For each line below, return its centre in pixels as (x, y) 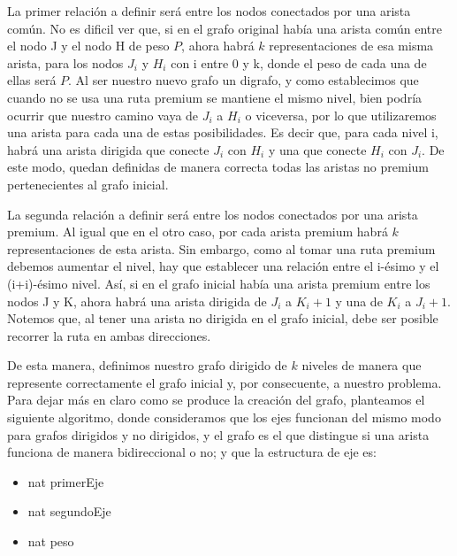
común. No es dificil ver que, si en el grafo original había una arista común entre (225, 28)
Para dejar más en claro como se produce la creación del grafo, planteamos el (216, 400)
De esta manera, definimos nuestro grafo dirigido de (147, 365)
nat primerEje (66, 481)
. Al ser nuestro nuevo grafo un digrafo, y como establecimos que (244, 80)
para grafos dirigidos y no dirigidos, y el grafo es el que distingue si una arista (218, 434)
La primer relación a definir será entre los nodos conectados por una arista (209, 11)
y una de (359, 301)
